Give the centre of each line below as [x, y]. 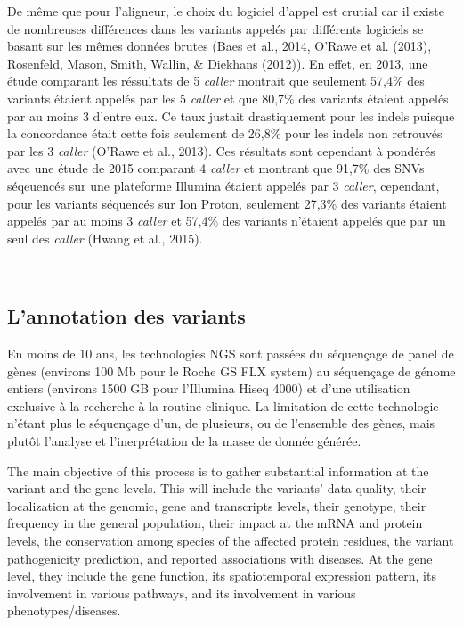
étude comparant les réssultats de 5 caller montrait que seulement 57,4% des [216, 81]
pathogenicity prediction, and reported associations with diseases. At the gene [220, 558]
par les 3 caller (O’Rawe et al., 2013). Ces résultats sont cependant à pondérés [221, 150]
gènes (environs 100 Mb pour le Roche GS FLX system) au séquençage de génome [231, 371]
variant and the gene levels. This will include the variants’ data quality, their [217, 488]
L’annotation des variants [126, 316]
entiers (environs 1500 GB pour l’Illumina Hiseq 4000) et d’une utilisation [209, 388]
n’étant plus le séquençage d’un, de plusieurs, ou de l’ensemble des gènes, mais [221, 423]
